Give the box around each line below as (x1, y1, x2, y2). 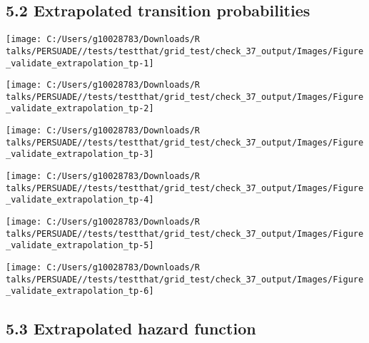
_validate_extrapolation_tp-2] (6, 103, 154, 114)
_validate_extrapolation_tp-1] (6, 58, 154, 68)
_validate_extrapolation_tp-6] (6, 286, 154, 297)
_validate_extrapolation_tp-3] (6, 149, 154, 160)
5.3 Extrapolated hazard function (6, 317, 256, 339)
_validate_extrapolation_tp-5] (6, 240, 154, 251)
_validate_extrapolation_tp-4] (6, 195, 154, 205)
